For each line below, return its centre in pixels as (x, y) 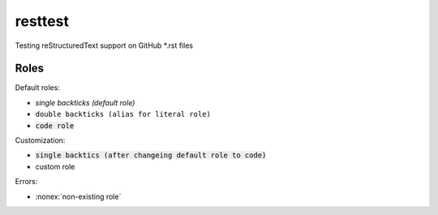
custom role (55, 166)
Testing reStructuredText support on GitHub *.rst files (104, 45)
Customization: (40, 140)
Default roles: (37, 88)
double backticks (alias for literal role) (123, 114)
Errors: (26, 182)
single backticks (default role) (85, 102)
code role (55, 125)
